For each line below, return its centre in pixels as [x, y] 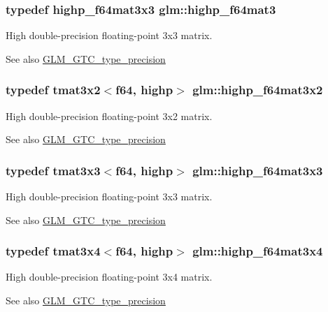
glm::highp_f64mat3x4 [258, 251]
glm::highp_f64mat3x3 [258, 170]
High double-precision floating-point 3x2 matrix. [109, 116]
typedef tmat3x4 [53, 251]
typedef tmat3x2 [53, 90]
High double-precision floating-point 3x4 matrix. [109, 277]
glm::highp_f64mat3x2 [258, 90]
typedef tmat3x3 [53, 170]
